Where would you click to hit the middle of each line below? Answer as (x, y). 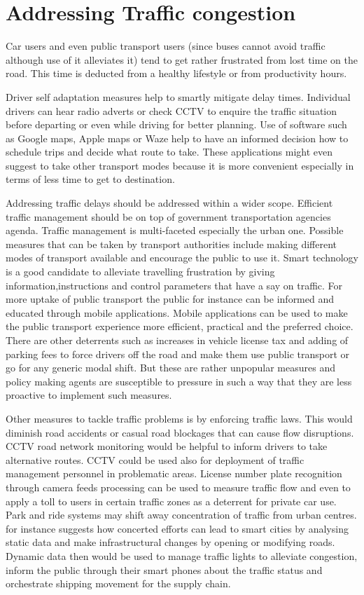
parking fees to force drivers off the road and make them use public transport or (178, 354)
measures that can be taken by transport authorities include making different (171, 244)
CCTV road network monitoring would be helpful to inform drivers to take (167, 446)
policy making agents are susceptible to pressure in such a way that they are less (179, 381)
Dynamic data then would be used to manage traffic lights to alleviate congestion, (182, 555)
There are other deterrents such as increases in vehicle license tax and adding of (177, 340)
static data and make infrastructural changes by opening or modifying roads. (170, 542)
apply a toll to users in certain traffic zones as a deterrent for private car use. (171, 501)
